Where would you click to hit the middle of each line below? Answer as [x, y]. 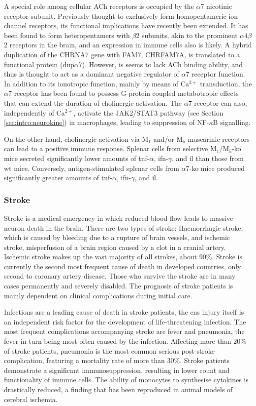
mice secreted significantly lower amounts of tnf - [77, 158]
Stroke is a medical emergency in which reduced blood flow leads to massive [119, 218]
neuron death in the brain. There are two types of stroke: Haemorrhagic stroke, [124, 227]
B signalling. [232, 122]
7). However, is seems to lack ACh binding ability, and [160, 64]
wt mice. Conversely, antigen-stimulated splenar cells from [92, 168]
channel [16, 25]
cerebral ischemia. [31, 399]
